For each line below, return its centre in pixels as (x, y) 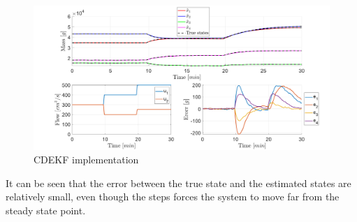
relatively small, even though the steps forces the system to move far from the (173, 197)
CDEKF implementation (86, 160)
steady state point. (46, 210)
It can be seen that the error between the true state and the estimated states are (178, 183)
